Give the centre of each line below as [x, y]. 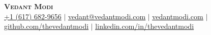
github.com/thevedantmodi [47, 26]
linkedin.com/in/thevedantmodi [145, 26]
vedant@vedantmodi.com [107, 16]
